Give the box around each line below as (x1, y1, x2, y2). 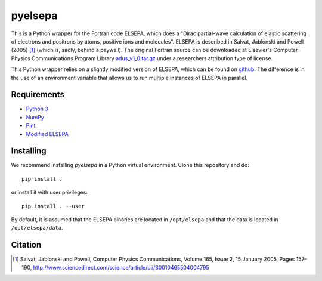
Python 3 (26, 105, 49, 113)
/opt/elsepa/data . (11, 224, 63, 231)
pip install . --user (21, 203, 85, 209)
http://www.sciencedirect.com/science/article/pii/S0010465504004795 (33, 264, 210, 271)
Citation (11, 240, 42, 250)
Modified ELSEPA (26, 130, 69, 137)
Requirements (11, 89, 65, 100)
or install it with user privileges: (11, 189, 88, 196)
